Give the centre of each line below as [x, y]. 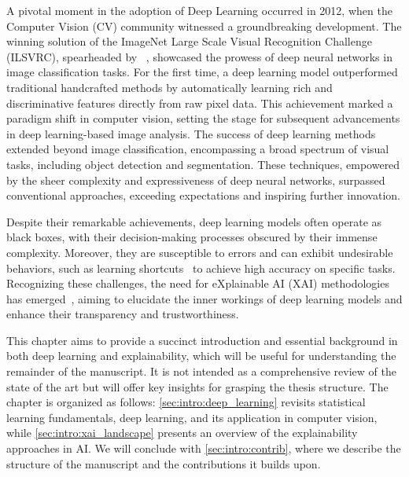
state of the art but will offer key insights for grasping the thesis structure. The [197, 386]
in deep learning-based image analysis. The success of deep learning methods [191, 133]
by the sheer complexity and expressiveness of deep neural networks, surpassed [196, 180]
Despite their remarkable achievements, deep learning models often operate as [194, 221]
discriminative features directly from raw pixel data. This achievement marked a [200, 103]
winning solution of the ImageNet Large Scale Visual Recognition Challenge [189, 41]
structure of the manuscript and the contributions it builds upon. [164, 463]
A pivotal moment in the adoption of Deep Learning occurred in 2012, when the [199, 10]
